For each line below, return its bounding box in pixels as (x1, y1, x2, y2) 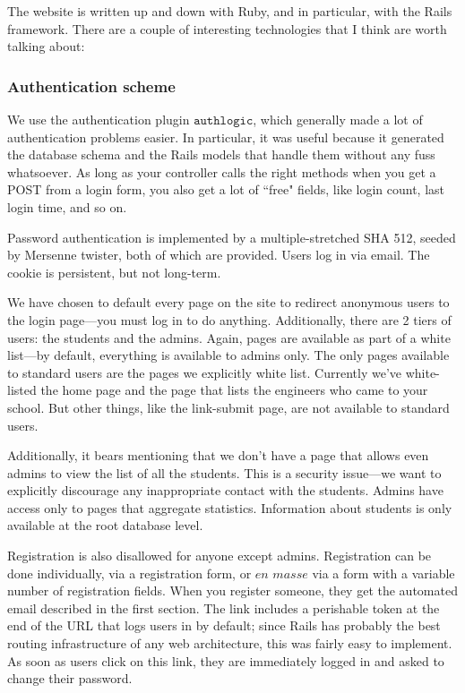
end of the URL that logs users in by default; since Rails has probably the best (7, 616, 441, 635)
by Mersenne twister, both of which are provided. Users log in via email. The (7, 245, 430, 264)
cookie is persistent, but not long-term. (7, 262, 221, 281)
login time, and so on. (7, 197, 127, 216)
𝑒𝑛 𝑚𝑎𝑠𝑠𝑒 (254, 568, 308, 581)
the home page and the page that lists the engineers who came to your (40, 381, 428, 399)
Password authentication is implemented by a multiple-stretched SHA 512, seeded (7, 227, 456, 246)
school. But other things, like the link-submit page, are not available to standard (7, 398, 450, 416)
